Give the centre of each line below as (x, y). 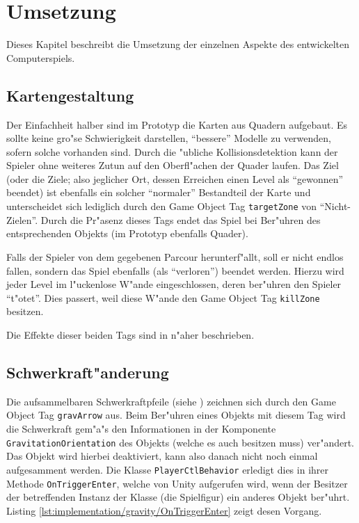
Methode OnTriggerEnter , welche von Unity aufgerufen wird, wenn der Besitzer (177, 483)
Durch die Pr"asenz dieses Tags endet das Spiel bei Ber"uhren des (181, 219)
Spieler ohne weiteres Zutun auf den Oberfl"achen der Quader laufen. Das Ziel (173, 165)
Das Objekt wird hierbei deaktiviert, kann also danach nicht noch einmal (162, 456)
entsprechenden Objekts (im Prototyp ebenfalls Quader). (127, 233)
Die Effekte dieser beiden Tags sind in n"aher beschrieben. (130, 334)
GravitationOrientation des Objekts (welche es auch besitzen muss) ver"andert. (180, 442)
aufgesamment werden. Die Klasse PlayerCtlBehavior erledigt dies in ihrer (168, 469)
